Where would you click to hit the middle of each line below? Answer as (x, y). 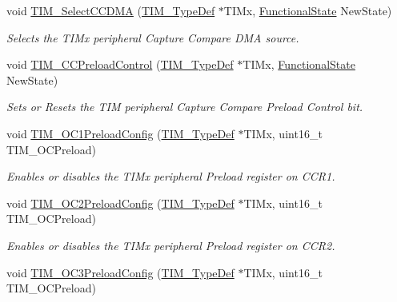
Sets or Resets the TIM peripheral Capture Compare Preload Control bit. (185, 107)
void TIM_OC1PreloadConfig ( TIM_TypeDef (120, 133)
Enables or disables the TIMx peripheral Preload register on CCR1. (171, 176)
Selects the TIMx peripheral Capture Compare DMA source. (153, 37)
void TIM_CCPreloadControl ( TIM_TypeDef (120, 64)
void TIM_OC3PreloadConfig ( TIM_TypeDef (120, 272)
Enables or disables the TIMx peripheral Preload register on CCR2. (171, 245)
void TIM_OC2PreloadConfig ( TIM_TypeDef (120, 203)
